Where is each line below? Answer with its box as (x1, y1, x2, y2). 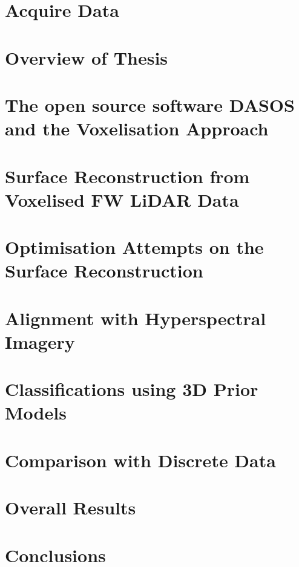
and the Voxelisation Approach (5, 116, 269, 141)
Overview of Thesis (5, 45, 168, 70)
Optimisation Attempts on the (5, 235, 264, 259)
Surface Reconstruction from (5, 163, 250, 188)
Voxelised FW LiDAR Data (5, 187, 239, 212)
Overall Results (5, 495, 136, 520)
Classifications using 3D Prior (5, 377, 258, 401)
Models (5, 400, 67, 425)
